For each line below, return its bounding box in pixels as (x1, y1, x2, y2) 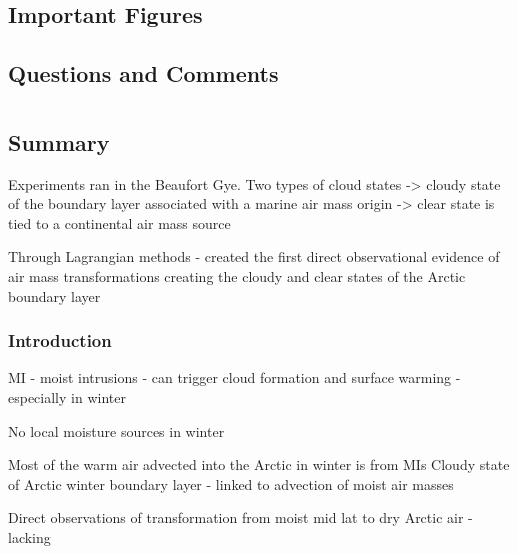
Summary (8, 126, 110, 157)
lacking (8, 526, 51, 547)
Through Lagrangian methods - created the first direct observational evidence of (8, 246, 500, 267)
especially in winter (8, 386, 126, 407)
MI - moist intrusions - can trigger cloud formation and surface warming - (8, 367, 461, 388)
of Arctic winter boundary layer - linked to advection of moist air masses (8, 473, 454, 494)
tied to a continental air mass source (8, 212, 231, 233)
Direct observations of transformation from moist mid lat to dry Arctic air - (8, 507, 473, 528)
